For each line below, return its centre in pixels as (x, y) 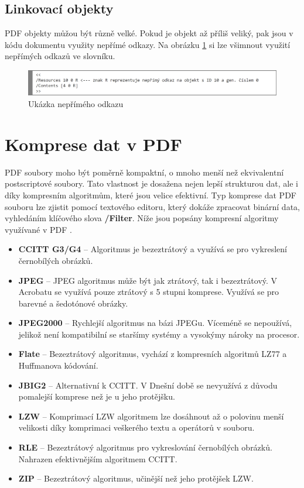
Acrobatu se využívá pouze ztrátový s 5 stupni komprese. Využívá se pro (149, 292)
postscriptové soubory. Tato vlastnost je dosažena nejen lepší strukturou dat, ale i (151, 183)
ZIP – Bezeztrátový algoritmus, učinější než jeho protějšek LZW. (136, 478)
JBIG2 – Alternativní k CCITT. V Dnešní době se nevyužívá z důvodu (148, 385)
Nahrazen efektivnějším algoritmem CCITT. (98, 458)
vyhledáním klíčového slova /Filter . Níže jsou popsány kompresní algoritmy (142, 218)
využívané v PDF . (38, 229)
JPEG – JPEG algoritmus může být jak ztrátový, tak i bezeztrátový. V (148, 280)
